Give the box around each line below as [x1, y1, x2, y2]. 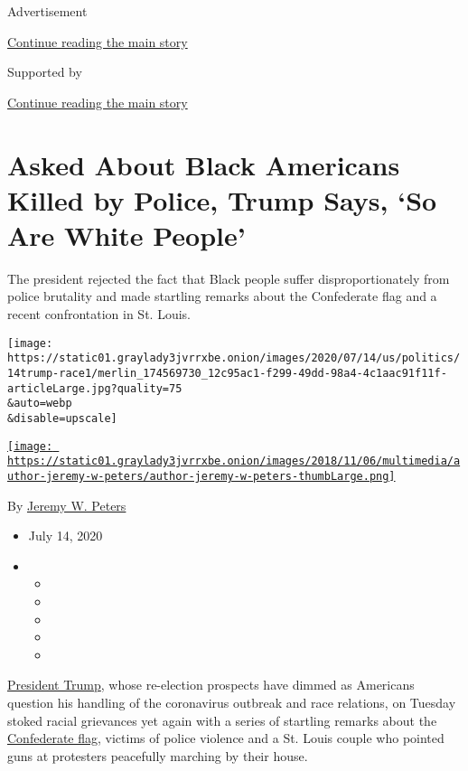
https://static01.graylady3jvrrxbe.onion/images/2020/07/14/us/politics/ [7, 352, 461, 365]
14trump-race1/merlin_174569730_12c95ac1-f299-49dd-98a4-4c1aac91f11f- [7, 366, 447, 380]
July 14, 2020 [28, 526, 103, 545]
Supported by [7, 62, 82, 81]
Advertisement [7, 2, 88, 20]
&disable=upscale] [7, 411, 117, 425]
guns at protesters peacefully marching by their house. [7, 746, 308, 765]
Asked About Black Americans [7, 146, 400, 183]
